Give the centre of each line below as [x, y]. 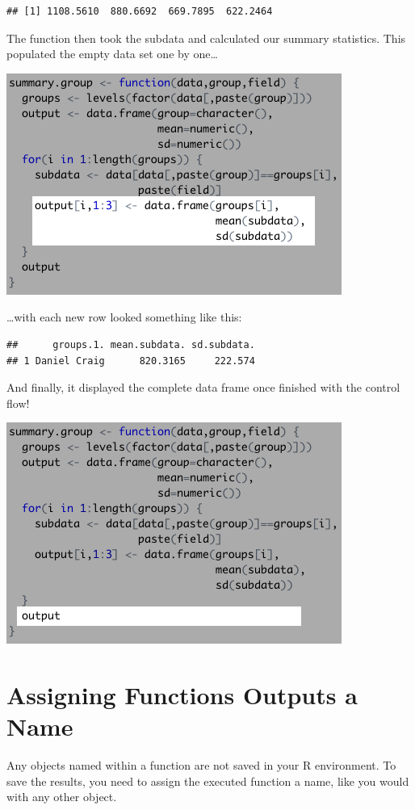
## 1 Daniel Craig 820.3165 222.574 [131, 361]
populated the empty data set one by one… [112, 54]
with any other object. [62, 797]
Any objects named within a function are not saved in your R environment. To [201, 765]
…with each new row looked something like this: [124, 317]
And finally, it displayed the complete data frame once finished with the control [203, 387]
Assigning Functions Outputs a [182, 695]
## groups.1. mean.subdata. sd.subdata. [131, 344]
